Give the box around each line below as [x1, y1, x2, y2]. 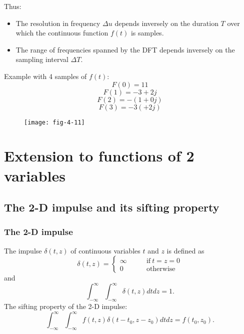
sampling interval [15, 54, 68, 64]
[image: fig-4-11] [24, 118, 85, 126]
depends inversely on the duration [114, 17, 218, 28]
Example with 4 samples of [4, 70, 87, 81]
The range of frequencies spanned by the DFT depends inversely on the [15, 44, 235, 54]
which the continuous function [15, 27, 108, 38]
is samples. [130, 27, 164, 38]
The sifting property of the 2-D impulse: [4, 301, 127, 311]
